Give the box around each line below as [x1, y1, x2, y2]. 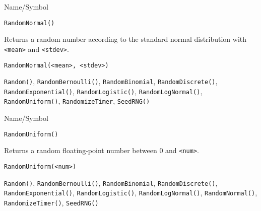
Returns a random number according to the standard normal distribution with [4, 34, 247, 44]
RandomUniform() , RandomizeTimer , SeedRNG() [4, 96, 150, 106]
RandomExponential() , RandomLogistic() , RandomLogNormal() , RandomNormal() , [4, 187, 257, 198]
